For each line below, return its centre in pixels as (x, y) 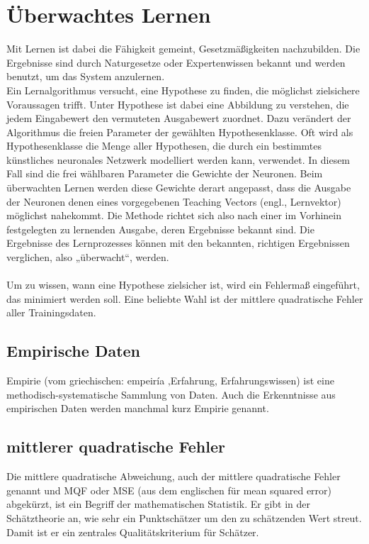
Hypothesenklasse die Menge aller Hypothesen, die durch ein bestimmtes (164, 146)
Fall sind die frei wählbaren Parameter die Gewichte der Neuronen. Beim (165, 173)
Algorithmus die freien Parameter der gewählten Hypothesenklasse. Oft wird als (180, 132)
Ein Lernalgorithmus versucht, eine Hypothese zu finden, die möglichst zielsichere (183, 90)
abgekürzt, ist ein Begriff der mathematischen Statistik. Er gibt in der (158, 504)
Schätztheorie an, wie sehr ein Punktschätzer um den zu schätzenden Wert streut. (184, 517)
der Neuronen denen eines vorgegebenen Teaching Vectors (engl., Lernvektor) (174, 201)
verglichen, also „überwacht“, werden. (88, 257)
